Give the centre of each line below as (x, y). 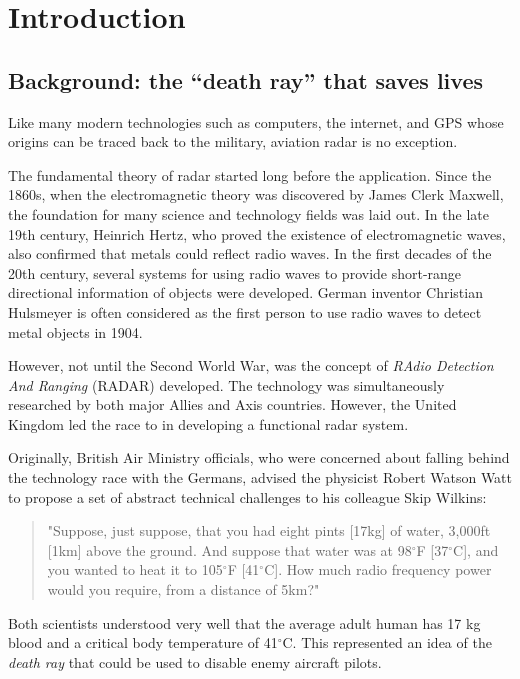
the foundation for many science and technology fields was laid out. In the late (248, 213)
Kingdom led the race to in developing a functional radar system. (208, 423)
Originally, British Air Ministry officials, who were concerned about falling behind (259, 457)
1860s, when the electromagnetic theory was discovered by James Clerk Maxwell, (256, 194)
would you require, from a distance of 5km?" (183, 589)
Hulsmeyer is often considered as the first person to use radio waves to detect (245, 311)
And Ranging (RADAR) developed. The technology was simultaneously (226, 384)
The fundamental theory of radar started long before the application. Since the (250, 174)
